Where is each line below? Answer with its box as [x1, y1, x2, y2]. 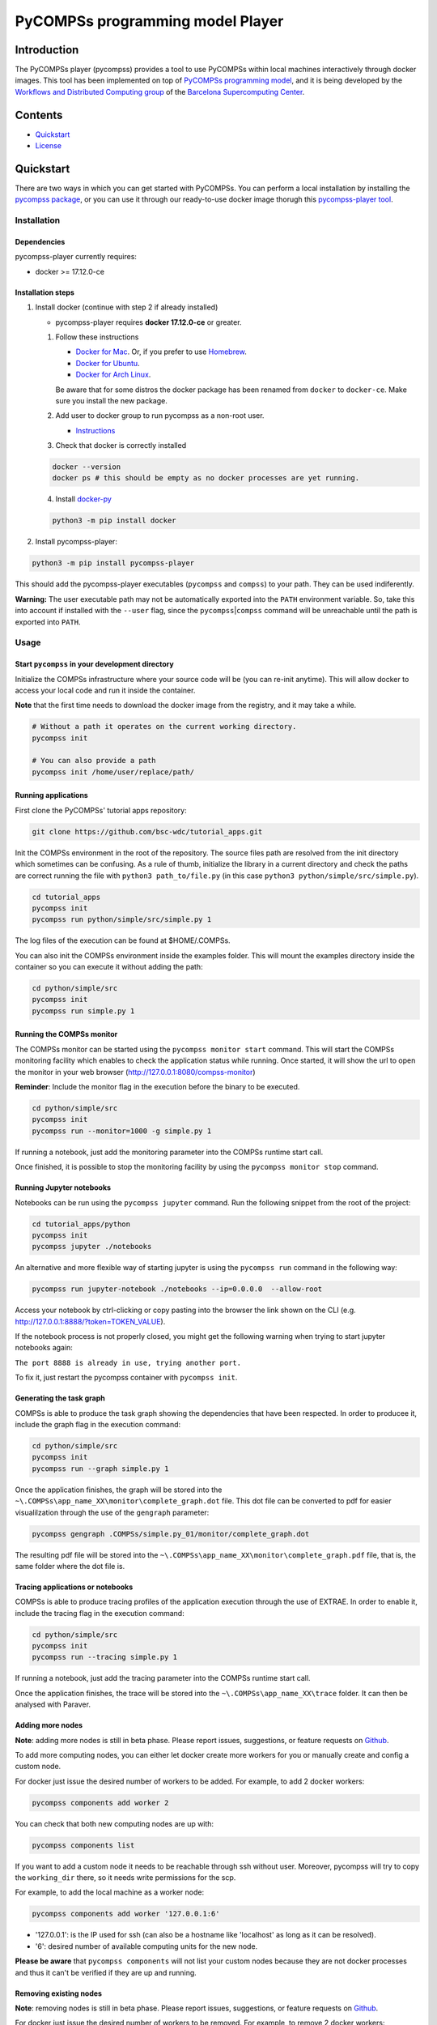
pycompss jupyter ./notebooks [32, 1242, 152, 1251]
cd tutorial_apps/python [32, 1219, 131, 1229]
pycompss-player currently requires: [15, 252, 138, 262]
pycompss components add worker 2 [32, 1798, 169, 1807]
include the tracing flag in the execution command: [15, 1608, 185, 1618]
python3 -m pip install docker [52, 516, 177, 526]
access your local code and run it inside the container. [15, 685, 196, 695]
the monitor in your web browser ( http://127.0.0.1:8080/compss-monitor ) [15, 1067, 256, 1076]
